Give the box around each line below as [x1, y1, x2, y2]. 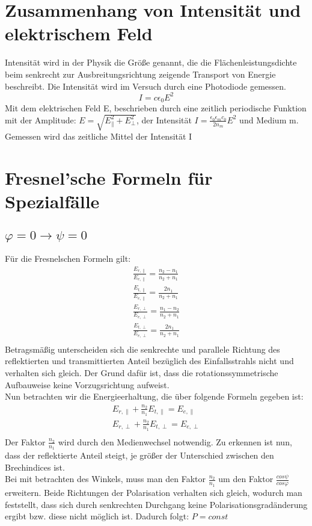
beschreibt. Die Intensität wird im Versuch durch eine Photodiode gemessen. [5, 79, 286, 92]
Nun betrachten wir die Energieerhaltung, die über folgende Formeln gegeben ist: [5, 390, 304, 403]
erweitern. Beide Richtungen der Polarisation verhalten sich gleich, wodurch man [5, 486, 302, 499]
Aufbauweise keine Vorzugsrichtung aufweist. [5, 378, 170, 391]
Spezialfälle [5, 189, 100, 214]
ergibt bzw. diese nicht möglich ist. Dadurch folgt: [5, 510, 189, 522]
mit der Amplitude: [5, 113, 76, 126]
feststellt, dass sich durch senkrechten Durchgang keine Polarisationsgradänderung [5, 498, 308, 510]
